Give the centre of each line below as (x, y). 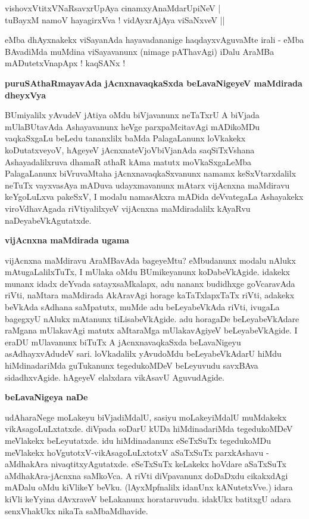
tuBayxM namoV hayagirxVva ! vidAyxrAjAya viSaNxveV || (115, 19)
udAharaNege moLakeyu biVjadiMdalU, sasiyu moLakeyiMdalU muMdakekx (146, 417)
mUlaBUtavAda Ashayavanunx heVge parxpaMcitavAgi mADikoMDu (132, 126)
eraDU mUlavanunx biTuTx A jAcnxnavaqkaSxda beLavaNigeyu (123, 342)
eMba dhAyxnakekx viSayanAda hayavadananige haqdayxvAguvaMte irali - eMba (154, 40)
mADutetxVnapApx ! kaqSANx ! (65, 63)
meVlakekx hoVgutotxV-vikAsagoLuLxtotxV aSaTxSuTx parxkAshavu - (137, 452)
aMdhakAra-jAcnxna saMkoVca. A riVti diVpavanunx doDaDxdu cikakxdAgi (146, 475)
